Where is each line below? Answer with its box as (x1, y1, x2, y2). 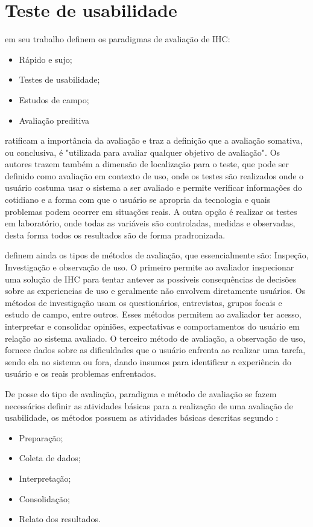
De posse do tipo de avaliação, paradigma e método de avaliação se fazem (5, 387, 277, 400)
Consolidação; (19, 492, 70, 505)
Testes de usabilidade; (19, 73, 100, 86)
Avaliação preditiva (19, 113, 90, 126)
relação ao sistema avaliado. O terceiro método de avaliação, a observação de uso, (5, 331, 306, 344)
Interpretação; (19, 471, 71, 484)
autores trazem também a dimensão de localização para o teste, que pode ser (5, 158, 289, 170)
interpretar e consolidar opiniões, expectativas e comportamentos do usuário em (5, 320, 300, 332)
